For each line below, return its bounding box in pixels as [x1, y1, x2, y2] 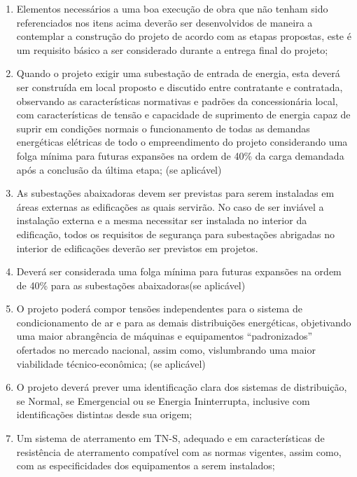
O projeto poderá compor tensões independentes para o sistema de [16, 301, 302, 316]
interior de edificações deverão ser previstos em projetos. [16, 240, 258, 255]
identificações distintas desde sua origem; [16, 407, 192, 422]
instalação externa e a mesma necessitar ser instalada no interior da [16, 213, 307, 228]
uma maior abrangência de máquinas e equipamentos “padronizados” [16, 329, 313, 343]
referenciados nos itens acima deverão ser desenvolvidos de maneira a [16, 15, 313, 29]
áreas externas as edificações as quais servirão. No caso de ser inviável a [16, 199, 324, 214]
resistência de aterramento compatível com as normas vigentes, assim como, [16, 444, 342, 459]
